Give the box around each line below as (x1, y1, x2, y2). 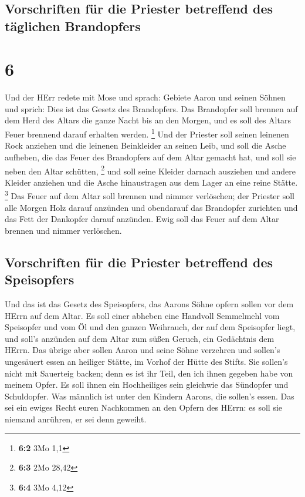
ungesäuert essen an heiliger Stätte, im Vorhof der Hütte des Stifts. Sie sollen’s (5, 355, 288, 367)
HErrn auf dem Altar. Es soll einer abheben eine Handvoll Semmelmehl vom (5, 309, 280, 321)
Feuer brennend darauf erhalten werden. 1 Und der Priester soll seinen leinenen (5, 126, 289, 140)
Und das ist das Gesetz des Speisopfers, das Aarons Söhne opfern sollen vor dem (5, 297, 294, 310)
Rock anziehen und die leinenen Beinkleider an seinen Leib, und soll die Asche (5, 139, 286, 152)
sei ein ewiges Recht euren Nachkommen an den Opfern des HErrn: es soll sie (5, 401, 283, 414)
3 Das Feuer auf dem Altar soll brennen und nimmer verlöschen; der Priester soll (5, 188, 295, 202)
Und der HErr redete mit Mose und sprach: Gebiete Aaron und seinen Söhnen (5, 91, 286, 103)
